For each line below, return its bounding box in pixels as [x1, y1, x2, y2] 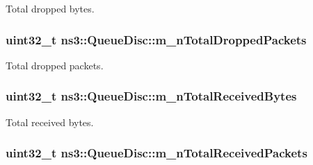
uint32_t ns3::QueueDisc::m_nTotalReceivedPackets [6, 144, 307, 162]
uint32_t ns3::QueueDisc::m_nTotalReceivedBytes [6, 87, 297, 105]
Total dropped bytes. [6, 1, 95, 15]
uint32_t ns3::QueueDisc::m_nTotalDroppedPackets [6, 31, 307, 48]
